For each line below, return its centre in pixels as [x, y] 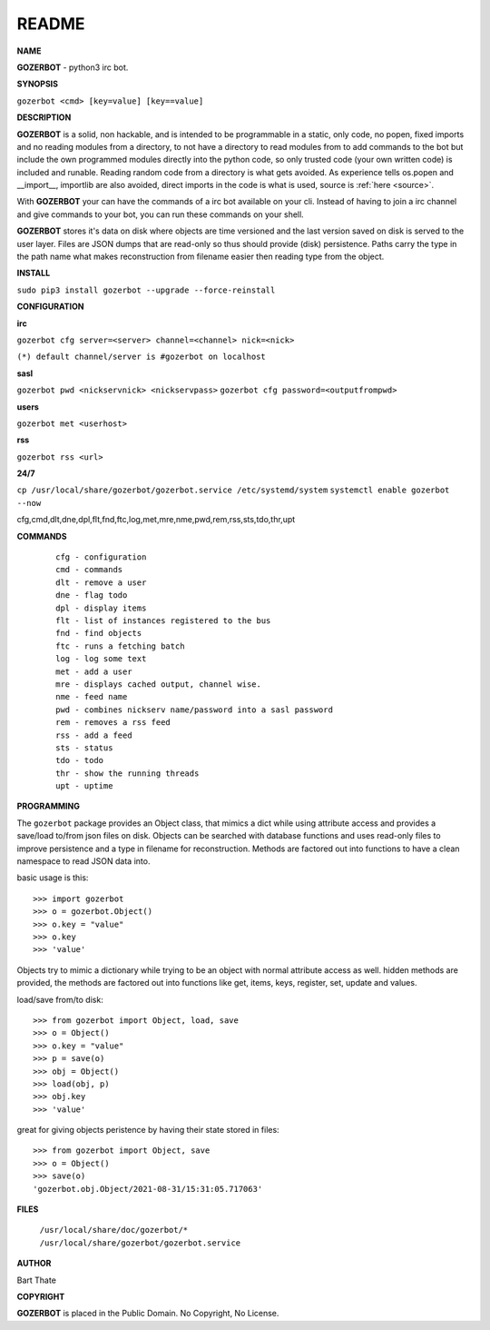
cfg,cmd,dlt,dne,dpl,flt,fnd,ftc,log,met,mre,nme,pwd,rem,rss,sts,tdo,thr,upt [156, 520]
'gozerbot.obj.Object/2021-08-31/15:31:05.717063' [148, 1189]
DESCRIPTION [44, 117]
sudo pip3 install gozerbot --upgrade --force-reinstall [146, 290]
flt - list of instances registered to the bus [163, 621]
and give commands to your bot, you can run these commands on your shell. [160, 214]
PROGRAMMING [49, 806]
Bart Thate [36, 1280]
